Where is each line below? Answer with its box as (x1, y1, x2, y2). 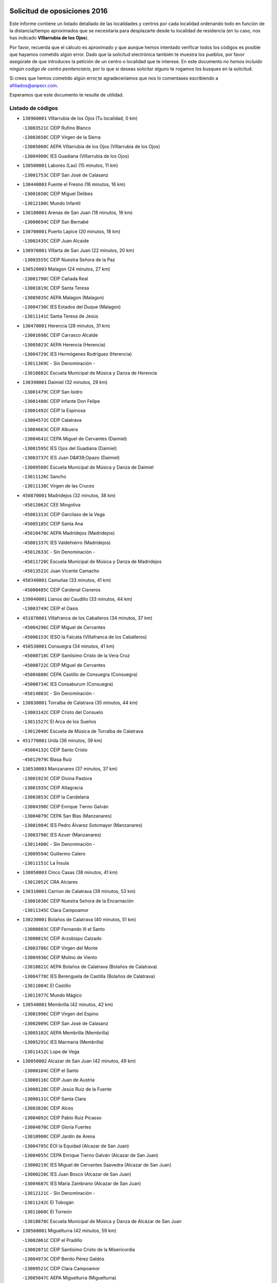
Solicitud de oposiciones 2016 (9, 7, 108, 15)
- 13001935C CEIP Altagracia (22, 784, 83, 790)
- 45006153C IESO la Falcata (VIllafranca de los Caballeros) (22, 634, 147, 640)
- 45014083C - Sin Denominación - (22, 690, 95, 696)
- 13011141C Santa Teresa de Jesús (22, 313, 98, 319)
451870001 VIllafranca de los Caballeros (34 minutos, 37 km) (22, 615, 153, 621)
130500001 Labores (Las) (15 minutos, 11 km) (22, 162, 118, 169)
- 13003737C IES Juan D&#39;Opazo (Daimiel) (22, 455, 120, 461)
